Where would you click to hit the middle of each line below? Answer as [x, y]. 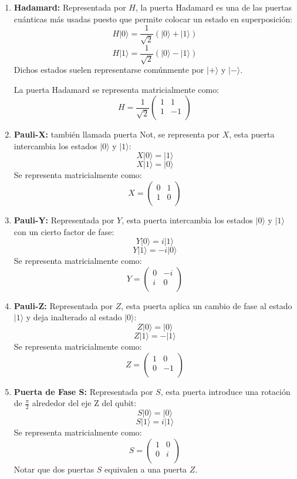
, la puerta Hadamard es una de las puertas [213, 7]
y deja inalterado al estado [74, 317]
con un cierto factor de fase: [64, 231]
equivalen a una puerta [146, 469]
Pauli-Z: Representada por [63, 305]
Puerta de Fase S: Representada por [83, 391]
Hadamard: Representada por [70, 7]
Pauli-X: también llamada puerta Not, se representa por [117, 134]
